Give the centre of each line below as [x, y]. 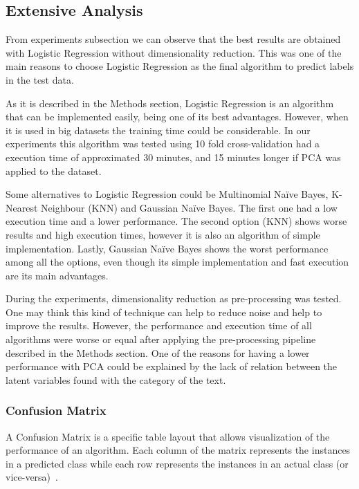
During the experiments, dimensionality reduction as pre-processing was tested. [174, 298]
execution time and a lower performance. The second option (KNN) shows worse [176, 221]
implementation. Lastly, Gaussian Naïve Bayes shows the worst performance [167, 248]
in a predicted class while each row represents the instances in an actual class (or [177, 463]
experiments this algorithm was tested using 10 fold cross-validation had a [163, 144]
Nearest [22, 207]
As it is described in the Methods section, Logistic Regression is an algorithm [170, 103]
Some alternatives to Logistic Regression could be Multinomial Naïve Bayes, [167, 194]
